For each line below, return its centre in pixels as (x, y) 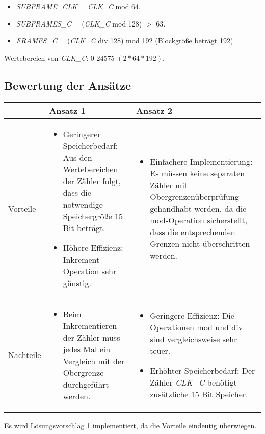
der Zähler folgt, (92, 181)
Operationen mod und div (196, 327)
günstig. (77, 283)
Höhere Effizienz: (93, 247)
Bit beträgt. (84, 227)
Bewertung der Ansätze (68, 85)
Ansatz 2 (154, 110)
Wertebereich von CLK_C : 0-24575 (59, 57)
